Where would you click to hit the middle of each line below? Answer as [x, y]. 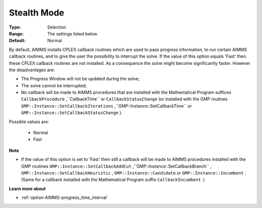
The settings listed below [72, 33]
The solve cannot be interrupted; [54, 85]
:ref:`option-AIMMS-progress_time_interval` [65, 198]
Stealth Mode [37, 13]
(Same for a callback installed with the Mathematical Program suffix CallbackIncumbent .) [113, 180]
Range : [16, 33]
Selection [57, 27]
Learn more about [27, 189]
